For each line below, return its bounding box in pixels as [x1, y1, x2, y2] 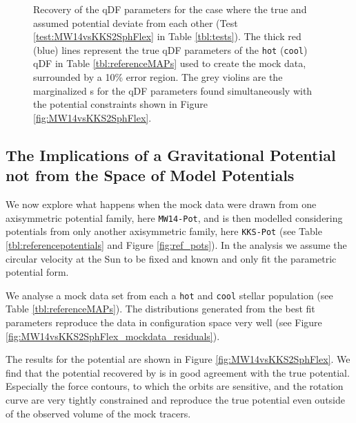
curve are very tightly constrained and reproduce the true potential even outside [6, 392, 345, 406]
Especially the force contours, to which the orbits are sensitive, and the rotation [6, 379, 344, 393]
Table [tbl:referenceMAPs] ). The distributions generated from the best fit [6, 301, 315, 316]
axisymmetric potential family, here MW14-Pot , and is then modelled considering [6, 210, 343, 225]
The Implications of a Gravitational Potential [6, 144, 336, 165]
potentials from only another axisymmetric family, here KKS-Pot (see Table [6, 224, 322, 238]
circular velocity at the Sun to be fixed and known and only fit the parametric [6, 251, 337, 265]
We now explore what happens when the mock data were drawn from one [6, 197, 317, 211]
